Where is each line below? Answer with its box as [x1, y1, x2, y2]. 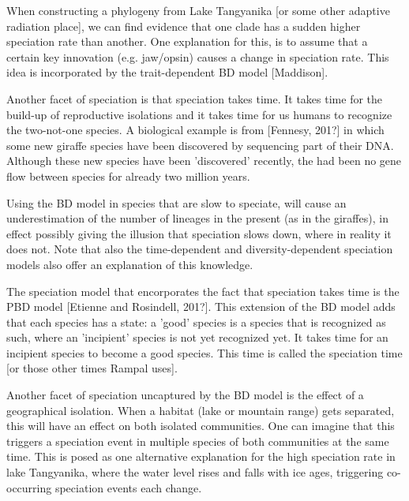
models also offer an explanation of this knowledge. [6, 256, 253, 272]
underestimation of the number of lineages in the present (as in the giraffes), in [6, 210, 388, 226]
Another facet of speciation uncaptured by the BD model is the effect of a [6, 387, 364, 403]
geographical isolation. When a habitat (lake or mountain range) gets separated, [6, 402, 395, 418]
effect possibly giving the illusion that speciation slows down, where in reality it [6, 225, 392, 241]
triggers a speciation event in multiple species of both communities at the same [6, 432, 389, 449]
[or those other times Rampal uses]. [6, 360, 178, 376]
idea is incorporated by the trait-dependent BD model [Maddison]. [6, 64, 328, 80]
